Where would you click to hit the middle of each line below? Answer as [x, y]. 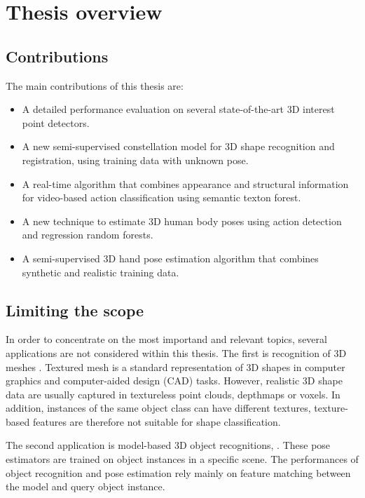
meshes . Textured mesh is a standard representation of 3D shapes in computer [175, 366]
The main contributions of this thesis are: [95, 85]
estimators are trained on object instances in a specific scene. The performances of [182, 459]
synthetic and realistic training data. [101, 272]
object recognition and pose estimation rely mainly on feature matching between [178, 472]
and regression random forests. [88, 235]
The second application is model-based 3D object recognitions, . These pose [168, 445]
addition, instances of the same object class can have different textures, [158, 408]
